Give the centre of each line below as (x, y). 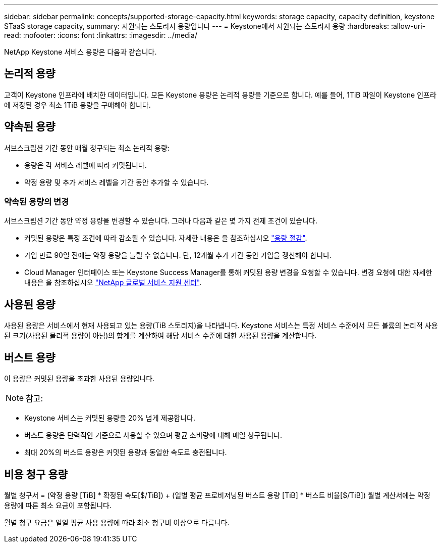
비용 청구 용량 (36, 474)
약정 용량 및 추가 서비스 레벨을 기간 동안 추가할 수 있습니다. (117, 182)
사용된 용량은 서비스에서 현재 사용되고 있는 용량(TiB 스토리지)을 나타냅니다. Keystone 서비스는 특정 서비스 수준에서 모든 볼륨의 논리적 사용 (221, 326)
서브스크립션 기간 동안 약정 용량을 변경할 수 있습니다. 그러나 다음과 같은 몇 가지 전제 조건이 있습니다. (161, 221)
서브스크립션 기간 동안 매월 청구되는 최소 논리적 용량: (87, 148)
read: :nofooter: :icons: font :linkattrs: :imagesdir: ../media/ (101, 35)
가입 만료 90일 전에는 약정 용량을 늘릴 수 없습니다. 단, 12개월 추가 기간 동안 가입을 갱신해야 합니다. (178, 255)
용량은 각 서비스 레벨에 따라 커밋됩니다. (86, 165)
